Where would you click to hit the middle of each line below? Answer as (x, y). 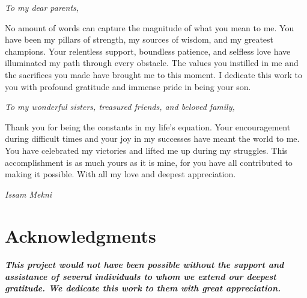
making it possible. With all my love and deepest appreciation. (120, 174)
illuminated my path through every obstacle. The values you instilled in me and (152, 63)
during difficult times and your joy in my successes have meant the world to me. (152, 138)
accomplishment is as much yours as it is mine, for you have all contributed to (149, 162)
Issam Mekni (29, 194)
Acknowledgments (81, 235)
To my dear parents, (42, 7)
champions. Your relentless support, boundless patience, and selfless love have (148, 51)
